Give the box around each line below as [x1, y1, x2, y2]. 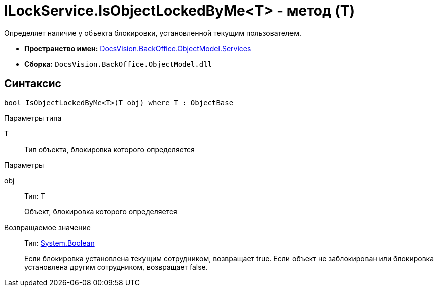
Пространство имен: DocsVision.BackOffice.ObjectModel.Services [24, 44, 251, 53]
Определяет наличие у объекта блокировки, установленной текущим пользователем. [4, 28, 301, 37]
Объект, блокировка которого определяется [24, 207, 177, 216]
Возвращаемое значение [4, 223, 91, 232]
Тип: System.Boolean [24, 238, 95, 247]
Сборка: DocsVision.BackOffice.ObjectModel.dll [24, 59, 212, 68]
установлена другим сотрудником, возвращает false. [24, 262, 208, 271]
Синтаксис [4, 77, 61, 90]
